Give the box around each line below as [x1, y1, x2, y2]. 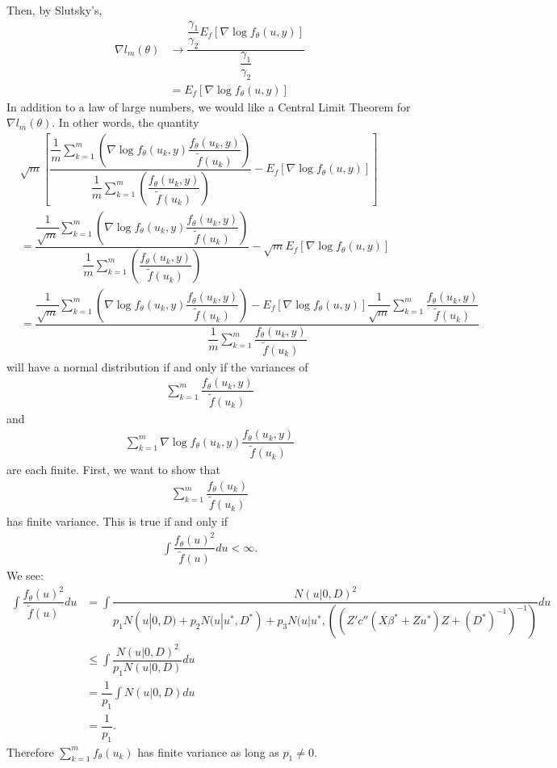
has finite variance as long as [137, 743, 279, 760]
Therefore [6, 743, 54, 760]
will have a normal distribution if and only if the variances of [6, 358, 308, 375]
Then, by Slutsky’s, [6, 2, 103, 18]
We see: [6, 567, 44, 584]
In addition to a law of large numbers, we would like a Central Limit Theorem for [6, 98, 411, 115]
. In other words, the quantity [52, 114, 199, 131]
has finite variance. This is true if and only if [6, 513, 228, 530]
